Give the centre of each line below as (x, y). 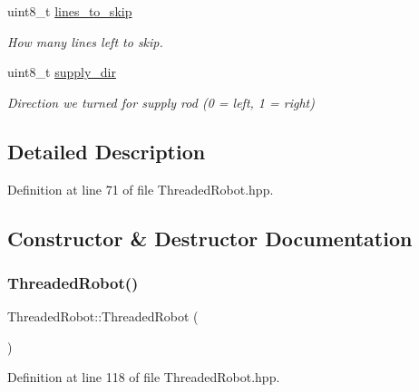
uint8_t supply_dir (62, 72)
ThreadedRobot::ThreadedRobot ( (103, 316)
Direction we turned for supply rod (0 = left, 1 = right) (161, 102)
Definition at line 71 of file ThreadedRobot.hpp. (141, 189)
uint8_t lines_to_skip (70, 11)
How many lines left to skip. (85, 41)
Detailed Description (107, 151)
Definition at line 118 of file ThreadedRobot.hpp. (144, 377)
